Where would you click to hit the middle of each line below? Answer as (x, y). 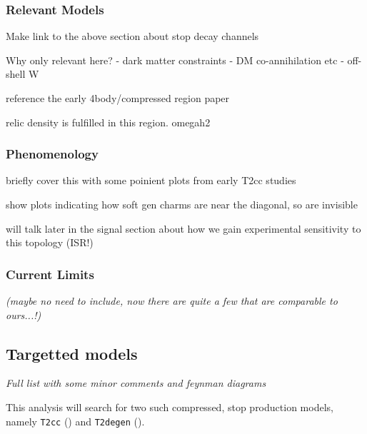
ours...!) (24, 314)
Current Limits (50, 274)
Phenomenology (52, 154)
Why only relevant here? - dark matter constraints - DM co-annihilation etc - (175, 60)
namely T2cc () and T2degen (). (75, 421)
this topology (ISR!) (50, 242)
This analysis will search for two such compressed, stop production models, (170, 407)
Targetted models (72, 353)
